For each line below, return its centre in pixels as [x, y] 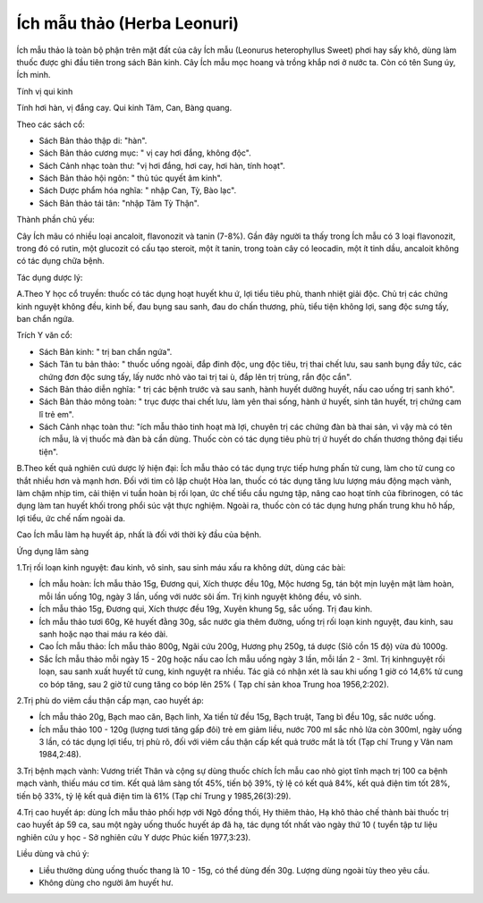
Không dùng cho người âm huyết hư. [106, 882]
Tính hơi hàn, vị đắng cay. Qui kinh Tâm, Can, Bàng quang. [124, 108]
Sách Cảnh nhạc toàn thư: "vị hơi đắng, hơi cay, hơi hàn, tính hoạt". [162, 165]
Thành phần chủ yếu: [56, 220]
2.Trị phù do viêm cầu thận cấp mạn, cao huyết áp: [110, 700]
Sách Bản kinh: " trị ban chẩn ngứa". [106, 351]
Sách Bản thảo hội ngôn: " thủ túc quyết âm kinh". [131, 178]
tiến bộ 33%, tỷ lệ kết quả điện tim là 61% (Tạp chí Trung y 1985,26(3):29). [154, 796]
